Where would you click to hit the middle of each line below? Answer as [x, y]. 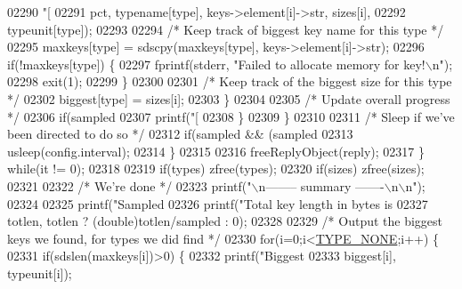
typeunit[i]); [40, 273]
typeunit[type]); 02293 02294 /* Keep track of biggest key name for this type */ [226, 29]
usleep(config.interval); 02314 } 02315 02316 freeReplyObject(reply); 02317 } [216, 151]
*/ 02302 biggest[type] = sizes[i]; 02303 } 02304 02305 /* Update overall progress [229, 98]
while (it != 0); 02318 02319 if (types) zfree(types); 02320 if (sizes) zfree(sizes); [216, 169]
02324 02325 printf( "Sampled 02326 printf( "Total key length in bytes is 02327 [218, 203]
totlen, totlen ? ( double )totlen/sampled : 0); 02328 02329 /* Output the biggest [225, 221]
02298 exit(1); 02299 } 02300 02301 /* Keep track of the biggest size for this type [230, 81]
